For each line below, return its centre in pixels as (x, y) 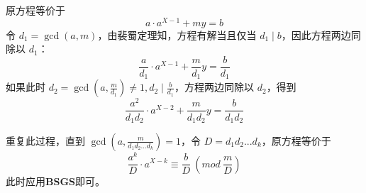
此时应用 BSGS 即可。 (55, 181)
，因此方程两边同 (321, 34)
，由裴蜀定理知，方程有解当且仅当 (177, 34)
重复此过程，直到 (45, 140)
